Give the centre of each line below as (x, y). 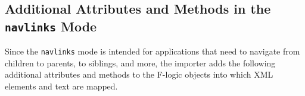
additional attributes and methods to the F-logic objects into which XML (139, 74)
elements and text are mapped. (61, 86)
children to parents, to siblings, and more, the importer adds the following (140, 63)
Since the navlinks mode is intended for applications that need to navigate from (152, 51)
